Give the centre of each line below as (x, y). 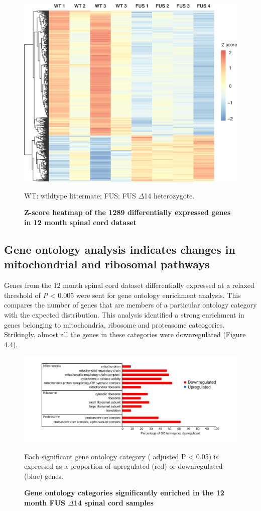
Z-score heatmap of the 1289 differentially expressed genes (127, 212)
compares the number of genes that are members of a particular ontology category (130, 305)
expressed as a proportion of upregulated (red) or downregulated (123, 466)
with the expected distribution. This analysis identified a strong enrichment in (124, 314)
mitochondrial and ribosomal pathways (107, 264)
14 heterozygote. (169, 195)
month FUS (45, 502)
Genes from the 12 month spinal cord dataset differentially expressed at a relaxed (129, 285)
